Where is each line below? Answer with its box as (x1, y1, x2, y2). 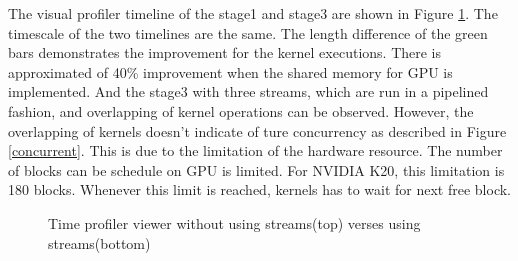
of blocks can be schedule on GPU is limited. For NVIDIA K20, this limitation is (8, 159, 505, 180)
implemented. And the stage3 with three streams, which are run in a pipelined (8, 81, 489, 102)
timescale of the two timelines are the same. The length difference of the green (8, 22, 488, 43)
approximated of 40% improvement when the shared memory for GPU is (8, 61, 453, 82)
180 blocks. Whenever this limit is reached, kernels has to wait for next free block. (8, 179, 511, 200)
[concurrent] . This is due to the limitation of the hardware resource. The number (8, 140, 503, 161)
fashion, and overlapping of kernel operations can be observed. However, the (8, 100, 474, 121)
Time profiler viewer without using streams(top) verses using (48, 212, 421, 233)
